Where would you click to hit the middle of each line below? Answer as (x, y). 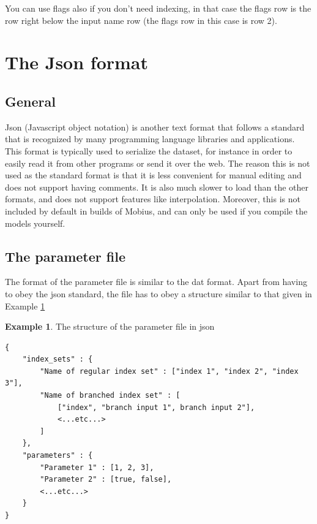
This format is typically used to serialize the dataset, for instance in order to (149, 150)
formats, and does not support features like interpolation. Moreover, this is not (153, 199)
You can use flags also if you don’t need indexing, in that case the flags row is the (158, 8)
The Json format (77, 62)
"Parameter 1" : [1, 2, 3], (97, 467)
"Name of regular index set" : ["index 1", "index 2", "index (169, 371)
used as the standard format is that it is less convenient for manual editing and (153, 175)
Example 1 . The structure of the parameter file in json (110, 326)
